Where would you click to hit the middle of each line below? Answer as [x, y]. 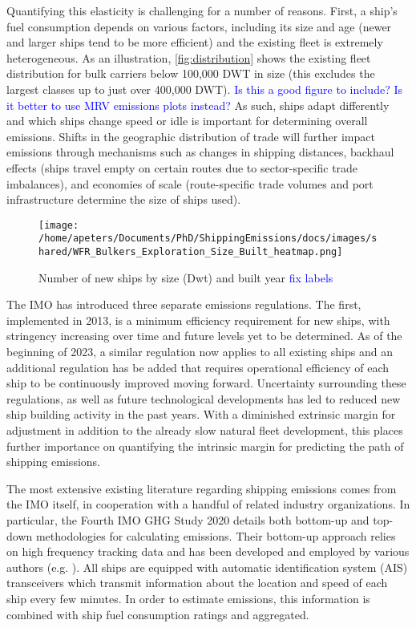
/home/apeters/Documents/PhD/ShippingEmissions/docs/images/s [208, 239]
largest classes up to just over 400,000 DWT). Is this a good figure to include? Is [204, 89]
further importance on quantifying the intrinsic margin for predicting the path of [205, 446]
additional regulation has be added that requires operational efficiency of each [198, 367]
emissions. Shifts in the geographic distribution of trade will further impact [191, 136]
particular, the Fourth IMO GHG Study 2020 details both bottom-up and [188, 520]
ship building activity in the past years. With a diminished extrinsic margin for [201, 414]
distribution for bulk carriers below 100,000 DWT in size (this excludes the [191, 73]
